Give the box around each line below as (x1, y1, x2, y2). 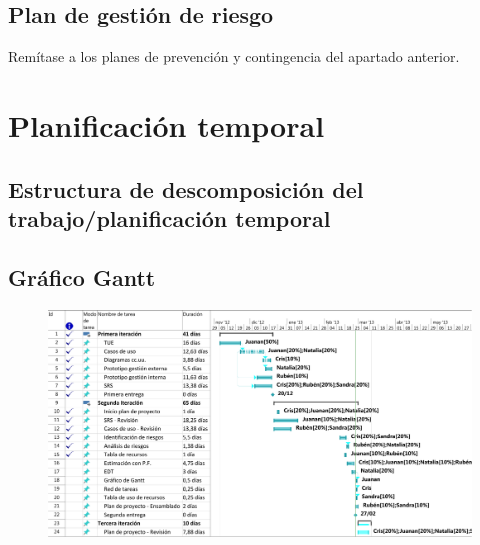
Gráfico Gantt (8, 261, 156, 292)
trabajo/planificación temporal (8, 202, 331, 233)
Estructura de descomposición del (8, 173, 364, 204)
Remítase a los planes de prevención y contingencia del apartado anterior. (8, 46, 460, 67)
